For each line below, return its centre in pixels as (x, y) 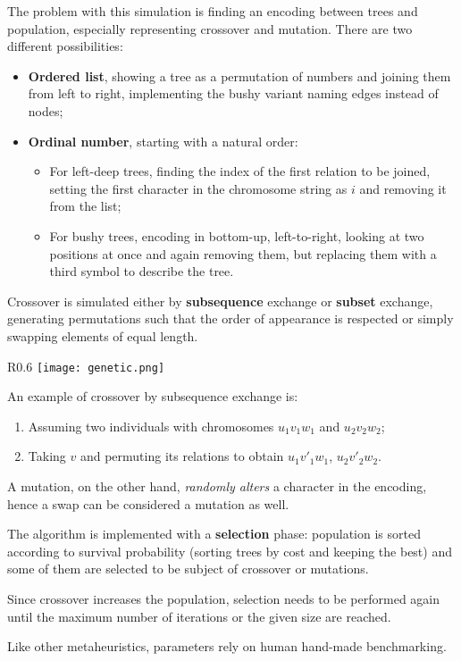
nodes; (46, 110)
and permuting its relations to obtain (182, 456)
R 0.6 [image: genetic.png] (86, 366)
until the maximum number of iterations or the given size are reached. (199, 616)
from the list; (85, 206)
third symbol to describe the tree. (142, 271)
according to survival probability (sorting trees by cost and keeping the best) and (230, 551)
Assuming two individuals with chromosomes (151, 426)
